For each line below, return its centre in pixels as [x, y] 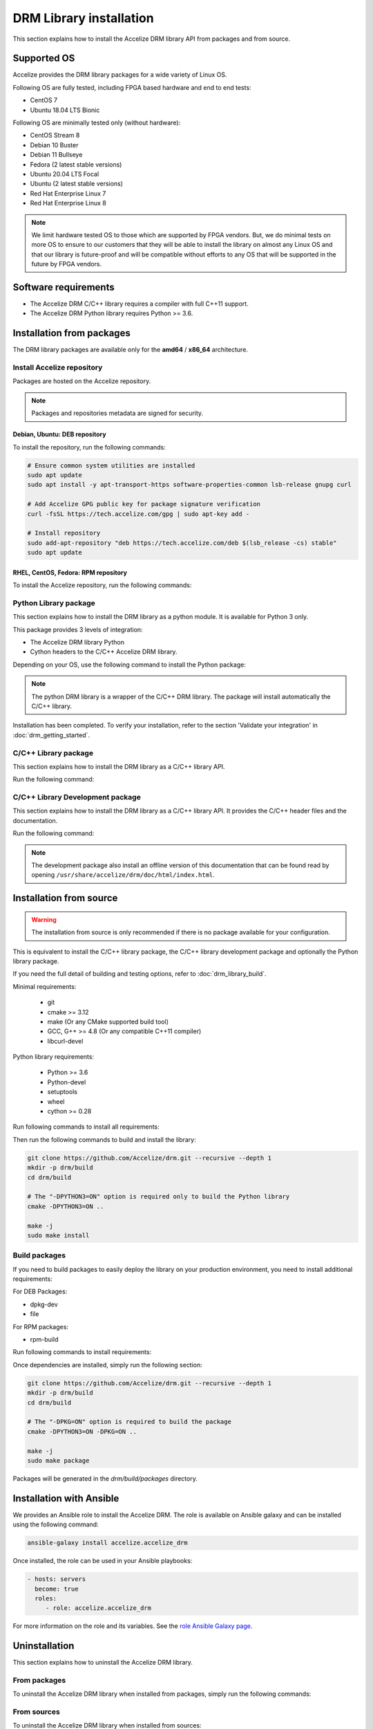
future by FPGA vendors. [67, 264]
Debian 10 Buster [54, 145]
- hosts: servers [57, 1579]
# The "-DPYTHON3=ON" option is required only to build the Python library [159, 1197]
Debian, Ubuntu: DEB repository [59, 434]
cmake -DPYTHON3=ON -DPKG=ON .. [82, 1431]
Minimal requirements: [45, 986]
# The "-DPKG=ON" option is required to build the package [129, 1422]
